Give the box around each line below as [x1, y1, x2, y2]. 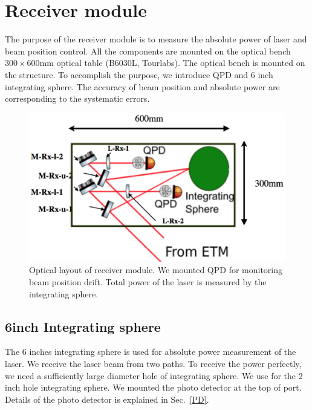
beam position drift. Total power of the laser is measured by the [29, 276, 267, 288]
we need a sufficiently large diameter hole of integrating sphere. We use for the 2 [5, 369, 303, 382]
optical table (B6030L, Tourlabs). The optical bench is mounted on [56, 56, 305, 69]
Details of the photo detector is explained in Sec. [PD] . [5, 392, 209, 405]
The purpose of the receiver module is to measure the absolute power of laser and [5, 33, 307, 45]
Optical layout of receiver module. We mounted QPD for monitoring [29, 263, 283, 276]
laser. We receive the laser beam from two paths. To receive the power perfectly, [5, 357, 302, 369]
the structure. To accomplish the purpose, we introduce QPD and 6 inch [5, 68, 273, 81]
